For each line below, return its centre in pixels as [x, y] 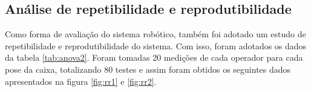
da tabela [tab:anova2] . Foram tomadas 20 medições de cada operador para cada [154, 57]
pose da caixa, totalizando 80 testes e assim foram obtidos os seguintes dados [148, 69]
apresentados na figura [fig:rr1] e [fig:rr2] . [81, 81]
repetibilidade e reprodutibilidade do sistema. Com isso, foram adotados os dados [156, 45]
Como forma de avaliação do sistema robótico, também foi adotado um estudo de [155, 34]
